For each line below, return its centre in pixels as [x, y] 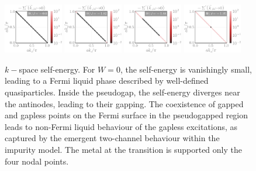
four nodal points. [37, 161]
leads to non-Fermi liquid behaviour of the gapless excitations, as [121, 126]
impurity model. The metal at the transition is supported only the [123, 149]
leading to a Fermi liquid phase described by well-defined [107, 81]
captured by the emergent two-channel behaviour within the [112, 138]
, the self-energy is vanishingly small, [186, 69]
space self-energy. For [57, 69]
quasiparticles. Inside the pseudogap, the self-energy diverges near [122, 92]
